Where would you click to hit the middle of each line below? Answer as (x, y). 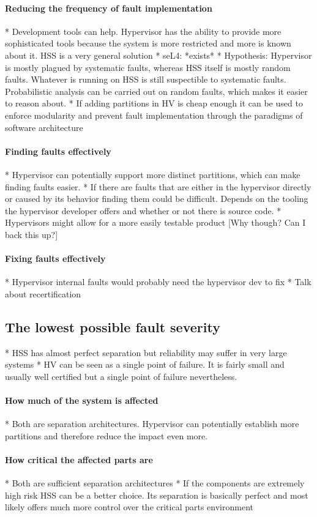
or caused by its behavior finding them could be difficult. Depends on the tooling (157, 199)
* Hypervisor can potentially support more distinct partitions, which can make (153, 174)
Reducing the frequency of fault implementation (109, 8)
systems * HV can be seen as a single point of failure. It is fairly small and (145, 364)
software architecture (44, 127)
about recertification (43, 293)
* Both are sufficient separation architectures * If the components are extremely (155, 483)
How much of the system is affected (82, 400)
